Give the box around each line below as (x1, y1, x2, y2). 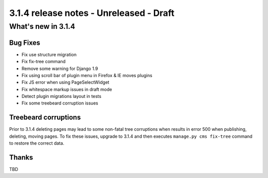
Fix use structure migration (21, 51, 77, 57)
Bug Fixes (9, 38, 41, 47)
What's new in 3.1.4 (9, 22, 75, 31)
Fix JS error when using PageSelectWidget (21, 80, 110, 86)
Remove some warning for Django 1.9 (21, 65, 98, 72)
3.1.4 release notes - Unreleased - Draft (9, 7, 175, 18)
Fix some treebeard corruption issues (21, 100, 99, 106)
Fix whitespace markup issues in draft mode (21, 86, 112, 92)
